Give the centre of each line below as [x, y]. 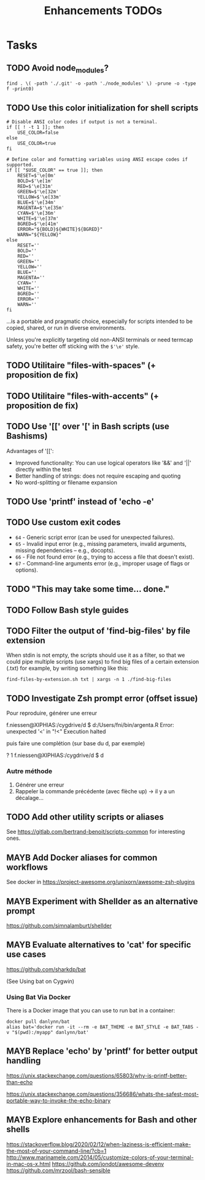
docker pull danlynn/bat [38, 1022]
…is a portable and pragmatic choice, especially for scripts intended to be [100, 321]
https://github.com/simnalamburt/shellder [59, 925]
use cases [26, 954]
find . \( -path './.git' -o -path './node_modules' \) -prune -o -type [101, 83]
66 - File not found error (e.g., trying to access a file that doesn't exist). [105, 557]
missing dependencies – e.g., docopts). [65, 550]
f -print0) [20, 89]
